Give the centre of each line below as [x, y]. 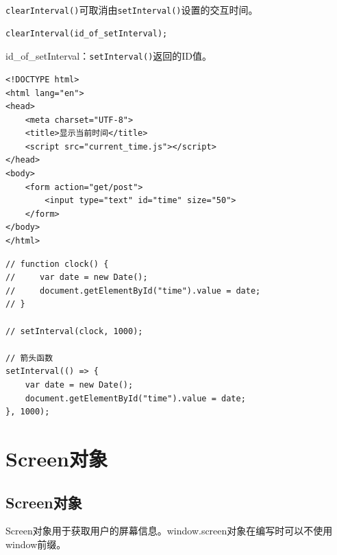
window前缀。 [36, 544]
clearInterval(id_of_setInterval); [87, 33]
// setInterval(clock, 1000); [74, 331]
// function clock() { [57, 264]
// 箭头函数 [29, 358]
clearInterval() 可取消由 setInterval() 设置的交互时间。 [132, 10]
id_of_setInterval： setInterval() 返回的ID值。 [109, 56]
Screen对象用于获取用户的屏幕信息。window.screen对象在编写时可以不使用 [169, 531]
